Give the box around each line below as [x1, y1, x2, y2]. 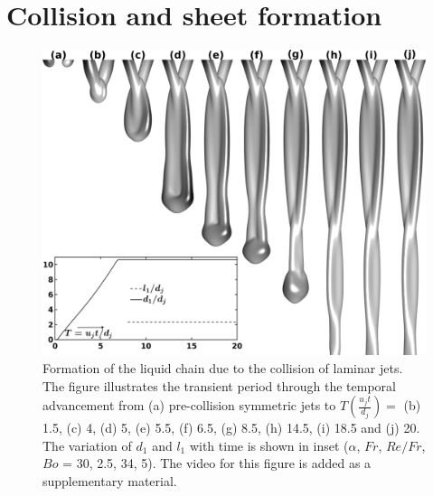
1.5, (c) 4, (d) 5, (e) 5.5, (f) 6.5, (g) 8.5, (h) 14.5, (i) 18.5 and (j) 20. [42, 418, 420, 437]
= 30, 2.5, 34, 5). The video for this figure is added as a [62, 454, 372, 473]
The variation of [42, 435, 132, 454]
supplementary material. [42, 471, 177, 490]
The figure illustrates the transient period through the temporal [42, 376, 396, 395]
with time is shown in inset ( [189, 435, 349, 454]
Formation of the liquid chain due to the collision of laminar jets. [42, 359, 403, 377]
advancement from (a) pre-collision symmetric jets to [42, 396, 336, 415]
